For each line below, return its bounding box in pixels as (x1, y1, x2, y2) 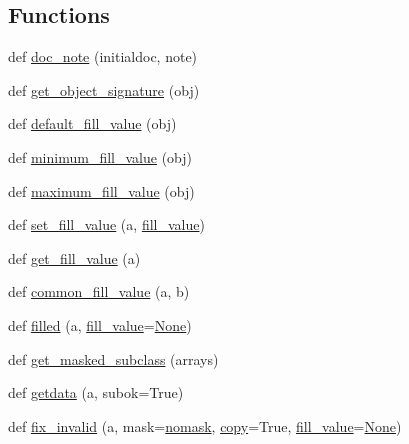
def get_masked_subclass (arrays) (8, 348, 219, 369)
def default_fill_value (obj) (8, 113, 177, 134)
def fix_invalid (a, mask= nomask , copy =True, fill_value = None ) (8, 415, 402, 436)
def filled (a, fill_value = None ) (8, 314, 192, 335)
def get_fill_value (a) (8, 247, 141, 268)
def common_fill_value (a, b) (8, 281, 190, 302)
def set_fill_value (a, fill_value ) (8, 214, 205, 235)
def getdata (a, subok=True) (8, 382, 184, 403)
